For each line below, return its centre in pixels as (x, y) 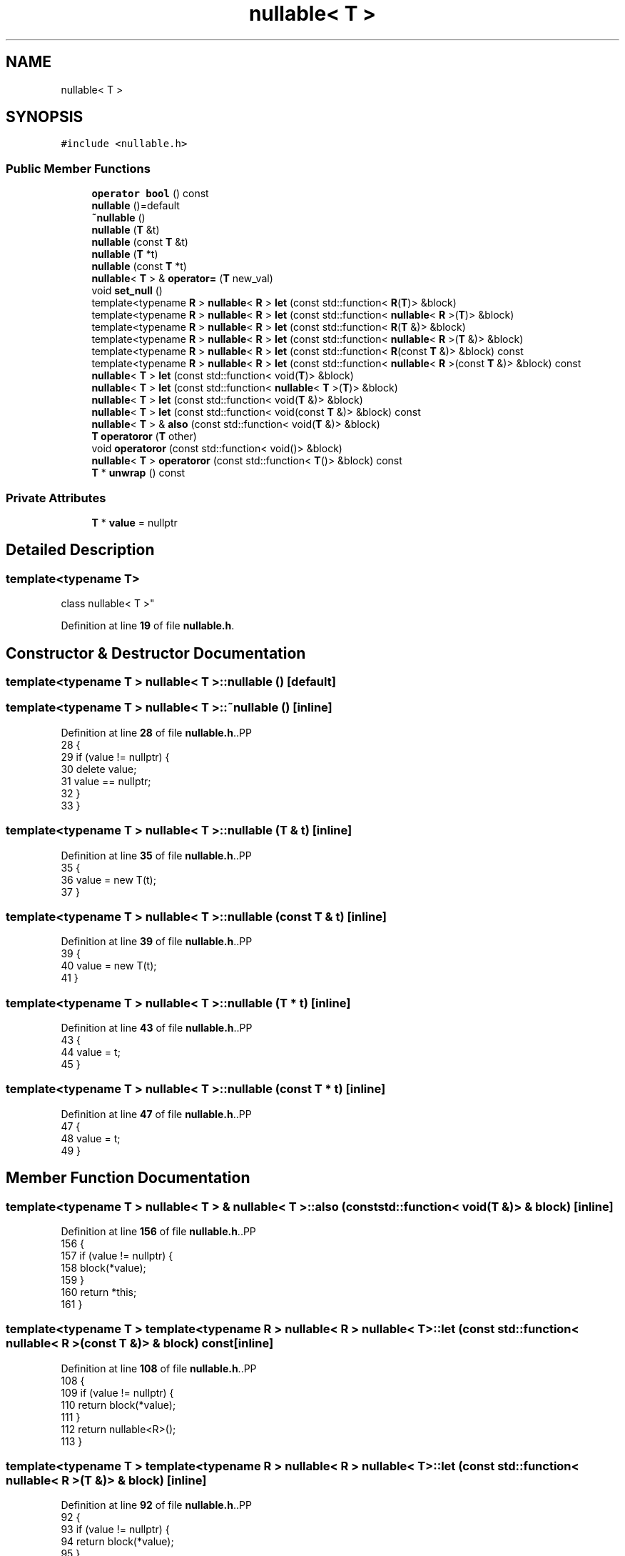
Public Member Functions (78, 168)
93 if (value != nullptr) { (115, 1530)
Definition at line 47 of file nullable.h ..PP (156, 1114)
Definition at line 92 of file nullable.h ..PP (156, 1505)
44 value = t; (91, 1052)
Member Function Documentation (128, 1178)
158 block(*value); (103, 1267)
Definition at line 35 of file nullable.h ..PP (156, 855)
